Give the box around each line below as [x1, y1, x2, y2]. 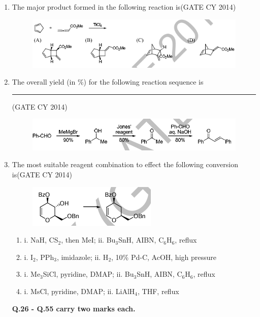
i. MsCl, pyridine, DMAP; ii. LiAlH [24, 286, 135, 297]
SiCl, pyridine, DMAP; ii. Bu [43, 269, 134, 279]
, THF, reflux [138, 286, 179, 297]
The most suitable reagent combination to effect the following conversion [12, 159, 238, 170]
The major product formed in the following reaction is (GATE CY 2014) [12, 2, 236, 12]
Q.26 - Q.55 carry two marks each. [12, 303, 136, 313]
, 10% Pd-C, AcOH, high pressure [111, 251, 216, 262]
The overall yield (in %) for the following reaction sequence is [12, 76, 204, 87]
